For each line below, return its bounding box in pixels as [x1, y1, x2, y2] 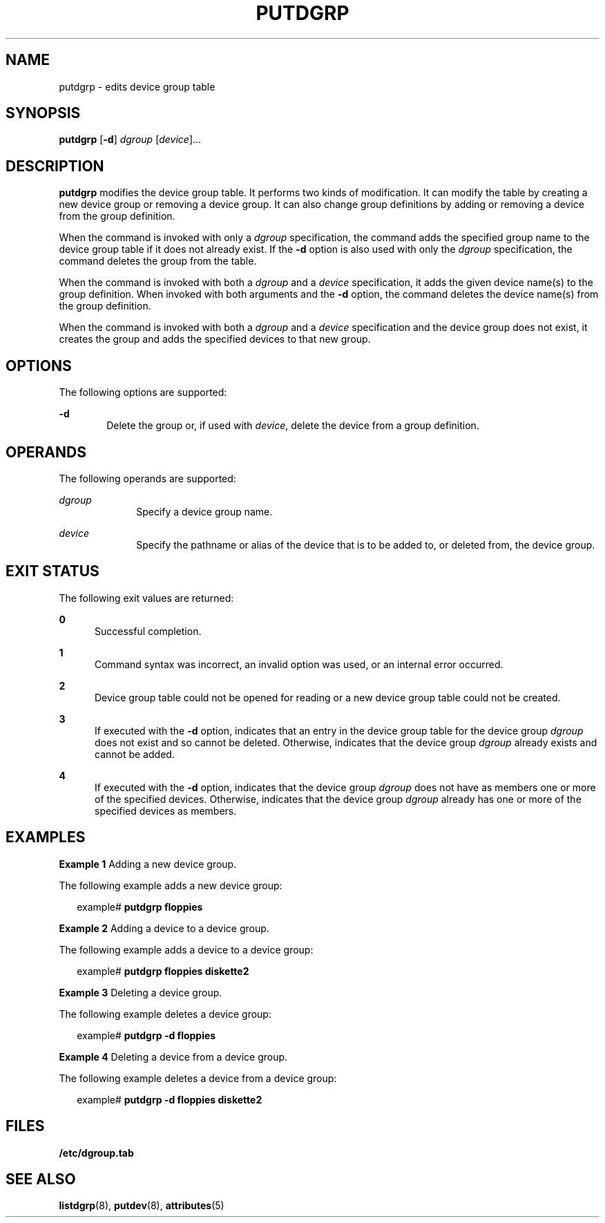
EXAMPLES [6, 828, 86, 846]
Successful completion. [95, 625, 202, 637]
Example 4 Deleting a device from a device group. [59, 1050, 288, 1063]
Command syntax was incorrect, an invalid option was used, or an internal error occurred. [95, 658, 503, 670]
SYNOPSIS [6, 104, 81, 122]
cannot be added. [95, 748, 175, 760]
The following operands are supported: [59, 472, 236, 484]
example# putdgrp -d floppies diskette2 [77, 1093, 262, 1106]
